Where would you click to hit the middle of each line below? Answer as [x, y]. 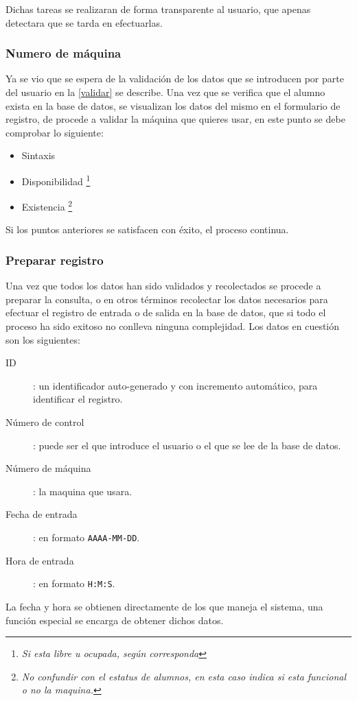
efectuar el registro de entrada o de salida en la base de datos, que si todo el [166, 312]
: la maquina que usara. [83, 491]
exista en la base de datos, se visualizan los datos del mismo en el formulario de [173, 105]
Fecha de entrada [42, 514]
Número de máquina [48, 468]
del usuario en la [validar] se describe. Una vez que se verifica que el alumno [165, 92]
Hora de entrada [40, 560]
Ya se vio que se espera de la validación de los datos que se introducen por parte [175, 79]
